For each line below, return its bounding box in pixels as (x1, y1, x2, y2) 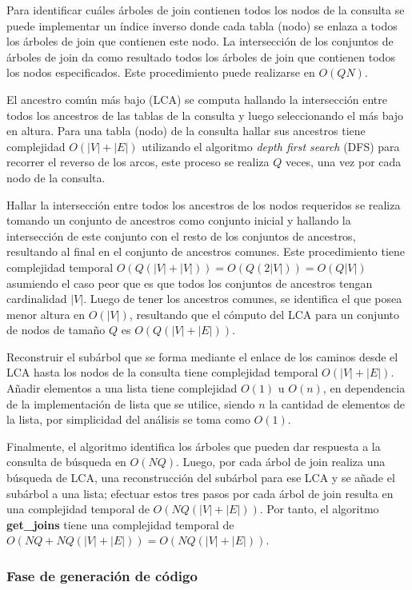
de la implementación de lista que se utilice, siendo (6, 395, 255, 412)
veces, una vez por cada (285, 153, 402, 170)
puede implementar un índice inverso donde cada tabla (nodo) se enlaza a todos (6, 17, 398, 34)
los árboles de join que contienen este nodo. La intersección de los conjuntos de (6, 33, 394, 50)
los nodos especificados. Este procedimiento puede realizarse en (6, 64, 315, 81)
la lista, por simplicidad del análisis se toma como (6, 411, 250, 428)
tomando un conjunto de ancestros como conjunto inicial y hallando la (6, 212, 351, 229)
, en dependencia (322, 380, 406, 397)
